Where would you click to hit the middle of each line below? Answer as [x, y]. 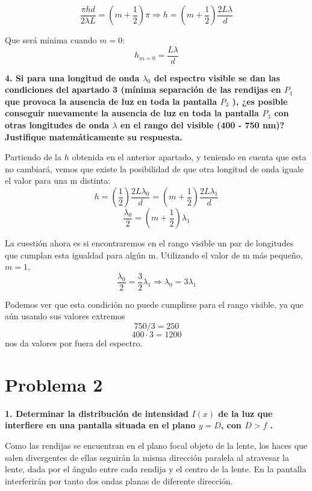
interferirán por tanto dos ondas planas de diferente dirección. [119, 480]
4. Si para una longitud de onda [72, 77]
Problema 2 [54, 384]
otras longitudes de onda [57, 125]
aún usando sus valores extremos [65, 316]
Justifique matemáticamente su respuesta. [94, 136]
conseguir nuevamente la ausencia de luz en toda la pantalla [132, 113]
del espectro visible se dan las [217, 77]
